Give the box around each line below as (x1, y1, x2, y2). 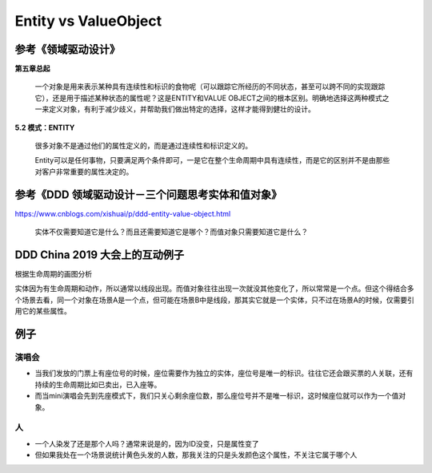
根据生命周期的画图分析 (14, 269, 92, 278)
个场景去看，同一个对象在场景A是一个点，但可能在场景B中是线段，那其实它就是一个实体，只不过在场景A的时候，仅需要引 (14, 295, 415, 305)
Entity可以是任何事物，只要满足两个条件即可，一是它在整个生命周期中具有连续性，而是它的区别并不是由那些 (34, 156, 390, 165)
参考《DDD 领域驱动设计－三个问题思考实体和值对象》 (14, 188, 282, 201)
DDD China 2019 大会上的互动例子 (14, 248, 185, 261)
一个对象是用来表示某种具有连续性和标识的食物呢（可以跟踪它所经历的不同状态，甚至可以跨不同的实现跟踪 (34, 82, 386, 91)
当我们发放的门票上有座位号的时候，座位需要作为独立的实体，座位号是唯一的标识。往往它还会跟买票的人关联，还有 (34, 369, 414, 378)
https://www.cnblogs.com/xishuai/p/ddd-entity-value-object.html (14, 208, 231, 218)
